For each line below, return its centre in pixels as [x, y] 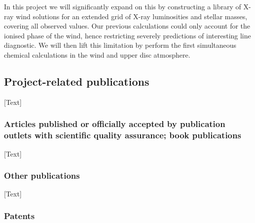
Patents [19, 215]
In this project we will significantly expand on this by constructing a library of [123, 6]
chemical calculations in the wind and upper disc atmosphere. [97, 54]
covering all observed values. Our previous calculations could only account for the [127, 26]
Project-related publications [77, 81]
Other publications [42, 175]
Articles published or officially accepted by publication [115, 124]
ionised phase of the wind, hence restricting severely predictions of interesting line [127, 35]
